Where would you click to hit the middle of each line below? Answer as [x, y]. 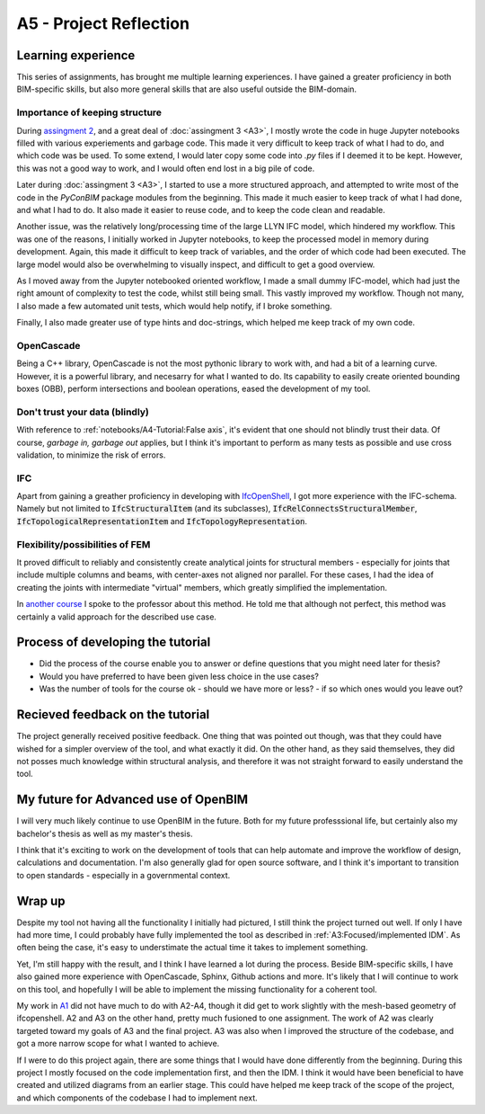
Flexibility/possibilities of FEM [84, 544]
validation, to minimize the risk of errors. [91, 455]
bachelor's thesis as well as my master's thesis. [105, 833]
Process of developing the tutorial [114, 642]
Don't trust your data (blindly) [83, 412]
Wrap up [41, 900]
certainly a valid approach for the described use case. [117, 617]
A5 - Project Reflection [103, 23]
